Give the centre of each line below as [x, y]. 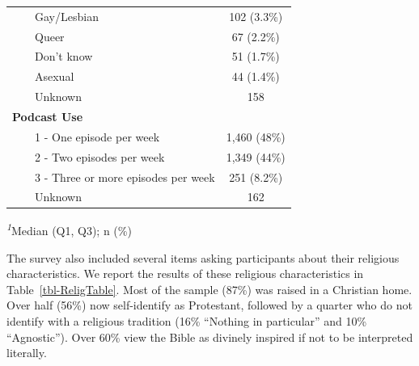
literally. [27, 353]
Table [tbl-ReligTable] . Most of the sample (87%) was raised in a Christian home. [209, 289]
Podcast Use [48, 116]
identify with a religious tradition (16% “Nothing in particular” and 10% [187, 321]
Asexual [54, 76]
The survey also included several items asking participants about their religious [203, 257]
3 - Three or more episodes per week [125, 177]
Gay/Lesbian [66, 16]
